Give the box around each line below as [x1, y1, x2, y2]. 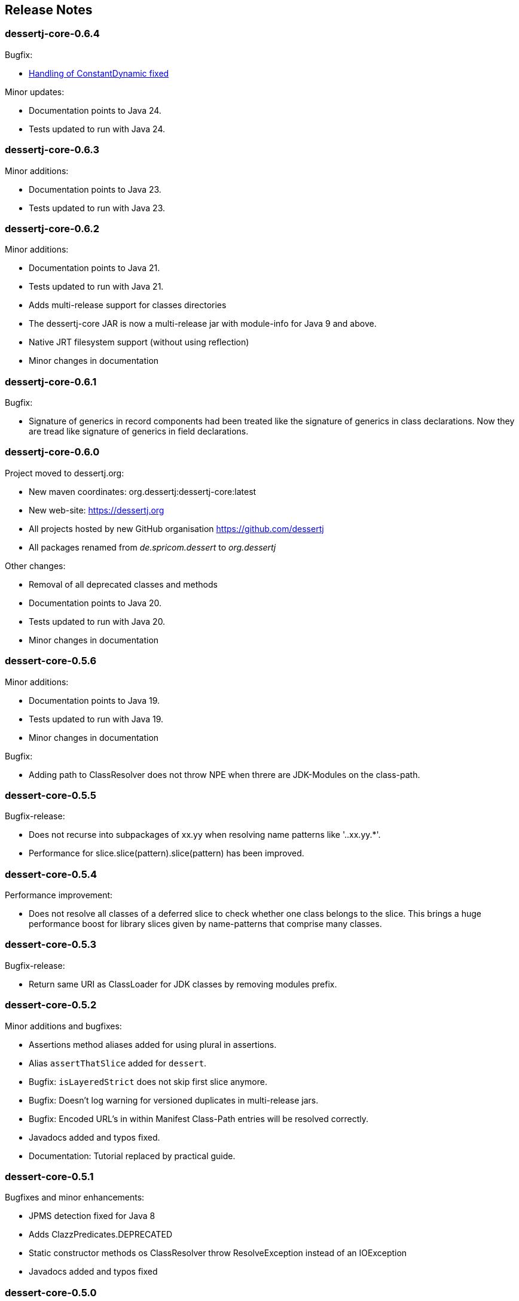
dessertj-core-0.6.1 [5, 375, 97, 388]
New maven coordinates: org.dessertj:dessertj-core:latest [29, 486, 257, 497]
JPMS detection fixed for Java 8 [29, 1211, 155, 1221]
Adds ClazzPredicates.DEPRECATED [29, 1229, 173, 1240]
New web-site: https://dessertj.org [29, 504, 164, 515]
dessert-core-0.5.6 [5, 655, 97, 667]
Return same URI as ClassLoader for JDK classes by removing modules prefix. [29, 978, 337, 989]
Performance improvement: [5, 890, 113, 901]
